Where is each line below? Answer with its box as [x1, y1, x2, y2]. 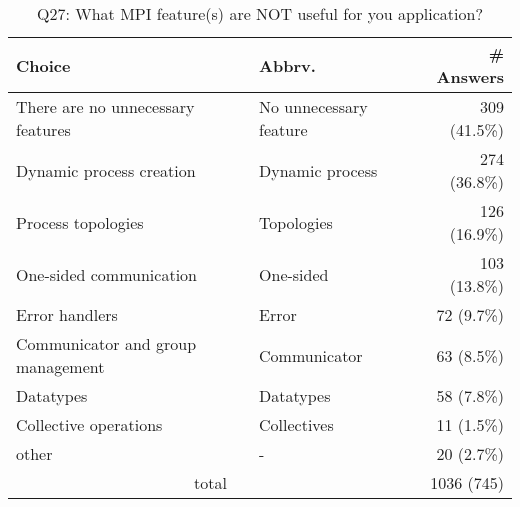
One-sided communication [16, 262, 197, 286]
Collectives [259, 413, 334, 436]
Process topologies [16, 210, 144, 234]
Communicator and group [16, 332, 197, 355]
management [16, 355, 105, 378]
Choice [16, 53, 71, 77]
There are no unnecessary [16, 95, 195, 118]
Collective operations [16, 413, 163, 436]
